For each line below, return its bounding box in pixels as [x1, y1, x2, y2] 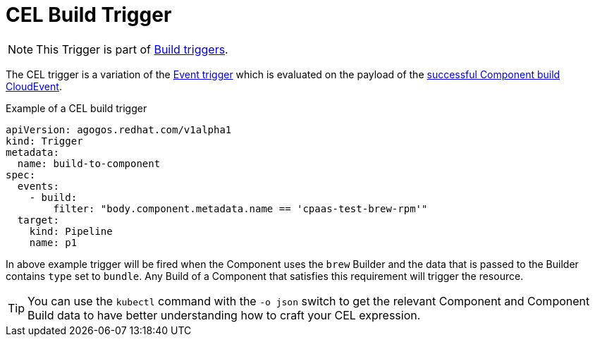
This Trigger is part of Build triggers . [36, 42, 228, 56]
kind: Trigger [6, 135, 83, 147]
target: [17, 214, 59, 226]
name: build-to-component [17, 157, 161, 169]
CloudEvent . [6, 80, 62, 92]
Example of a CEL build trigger [6, 102, 147, 114]
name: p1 [29, 236, 78, 248]
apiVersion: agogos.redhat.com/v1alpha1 [6, 123, 232, 135]
